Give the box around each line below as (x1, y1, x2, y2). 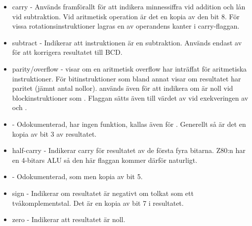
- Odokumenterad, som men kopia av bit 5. (12, 171, 143, 182)
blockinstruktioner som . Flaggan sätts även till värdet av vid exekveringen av (12, 92, 249, 103)
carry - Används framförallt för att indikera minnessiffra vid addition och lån (12, 1, 246, 11)
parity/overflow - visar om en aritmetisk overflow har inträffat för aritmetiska (12, 63, 247, 74)
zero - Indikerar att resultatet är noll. (12, 214, 126, 225)
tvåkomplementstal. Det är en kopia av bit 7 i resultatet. (12, 197, 184, 208)
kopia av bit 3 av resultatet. (12, 128, 97, 139)
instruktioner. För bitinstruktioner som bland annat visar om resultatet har (12, 73, 241, 83)
